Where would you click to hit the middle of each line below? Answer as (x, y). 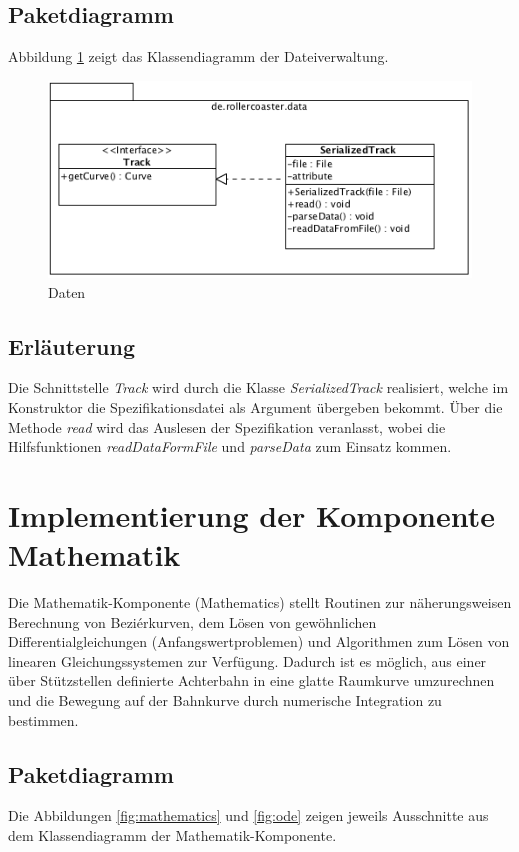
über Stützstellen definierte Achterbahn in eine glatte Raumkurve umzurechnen (251, 680)
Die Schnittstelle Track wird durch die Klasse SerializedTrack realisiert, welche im (258, 387)
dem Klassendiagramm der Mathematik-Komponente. (172, 834)
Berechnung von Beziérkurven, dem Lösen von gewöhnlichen (192, 621)
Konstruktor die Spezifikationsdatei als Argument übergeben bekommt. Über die (255, 406)
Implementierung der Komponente (251, 514)
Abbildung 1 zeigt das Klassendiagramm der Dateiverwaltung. (198, 56)
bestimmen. (43, 719)
